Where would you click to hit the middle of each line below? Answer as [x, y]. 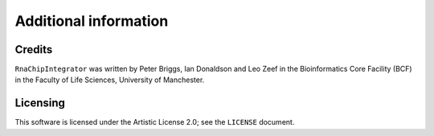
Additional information [92, 21]
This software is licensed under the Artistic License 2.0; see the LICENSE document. [155, 122]
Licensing [40, 103]
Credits [34, 49]
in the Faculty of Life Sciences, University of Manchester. [110, 80]
